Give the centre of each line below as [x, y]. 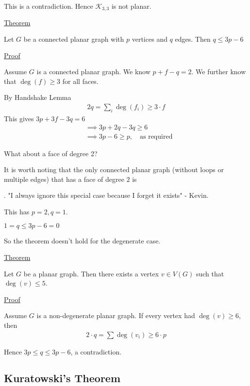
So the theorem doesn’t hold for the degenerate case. [82, 241]
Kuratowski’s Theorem [62, 378]
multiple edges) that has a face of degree [64, 179]
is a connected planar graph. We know [93, 72]
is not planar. [131, 6]
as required [156, 137]
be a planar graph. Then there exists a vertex [91, 273]
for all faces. [80, 81]
